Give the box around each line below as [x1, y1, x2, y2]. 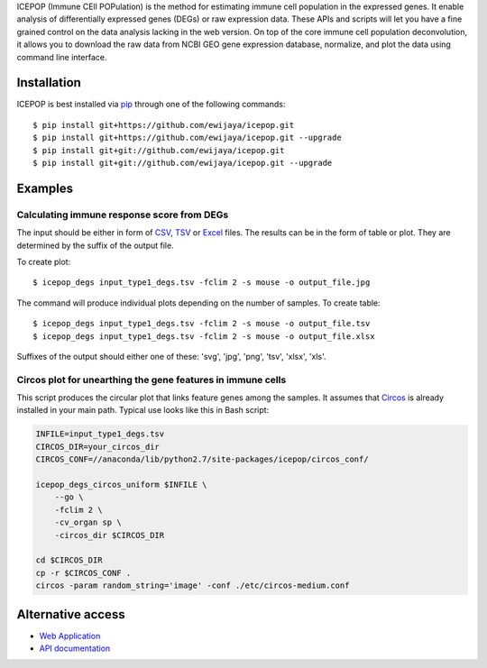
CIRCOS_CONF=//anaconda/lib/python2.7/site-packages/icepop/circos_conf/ [35, 454, 369, 464]
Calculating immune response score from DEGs [16, 208, 229, 221]
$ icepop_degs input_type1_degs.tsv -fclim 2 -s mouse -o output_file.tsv [32, 318, 371, 329]
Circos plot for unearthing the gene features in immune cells [16, 373, 287, 386]
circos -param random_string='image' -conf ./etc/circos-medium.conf [35, 581, 350, 590]
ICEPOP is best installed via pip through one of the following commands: [16, 99, 286, 110]
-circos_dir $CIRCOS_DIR [54, 530, 165, 540]
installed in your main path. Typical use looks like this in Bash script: [16, 405, 270, 416]
